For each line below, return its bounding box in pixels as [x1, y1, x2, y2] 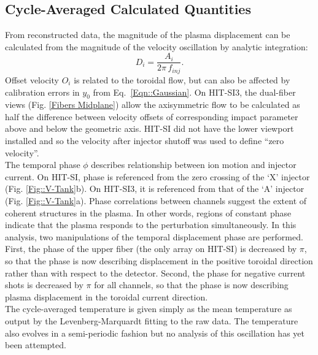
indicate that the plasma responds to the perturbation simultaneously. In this [5, 218, 297, 231]
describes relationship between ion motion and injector [91, 158, 297, 171]
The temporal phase [5, 158, 80, 171]
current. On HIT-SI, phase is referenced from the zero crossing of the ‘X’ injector [5, 170, 310, 183]
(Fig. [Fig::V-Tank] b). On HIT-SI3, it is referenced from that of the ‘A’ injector [5, 182, 304, 195]
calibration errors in [5, 85, 80, 98]
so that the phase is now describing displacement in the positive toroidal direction [5, 254, 313, 267]
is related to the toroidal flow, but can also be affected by [74, 73, 290, 86]
